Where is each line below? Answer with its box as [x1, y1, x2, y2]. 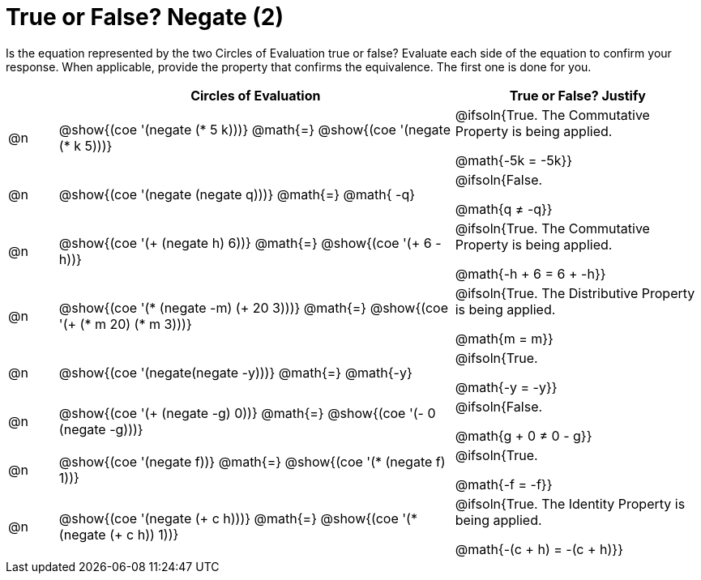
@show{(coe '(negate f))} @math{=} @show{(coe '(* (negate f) [58, 453, 446, 470]
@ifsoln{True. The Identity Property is [455, 495, 686, 512]
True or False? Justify [509, 87, 646, 104]
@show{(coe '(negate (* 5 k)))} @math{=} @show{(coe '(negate [58, 121, 451, 138]
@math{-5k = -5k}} [455, 151, 573, 168]
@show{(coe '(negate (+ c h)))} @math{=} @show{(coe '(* [58, 510, 417, 527]
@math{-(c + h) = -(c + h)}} [455, 540, 623, 557]
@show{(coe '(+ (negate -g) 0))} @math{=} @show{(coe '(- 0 [58, 404, 436, 421]
